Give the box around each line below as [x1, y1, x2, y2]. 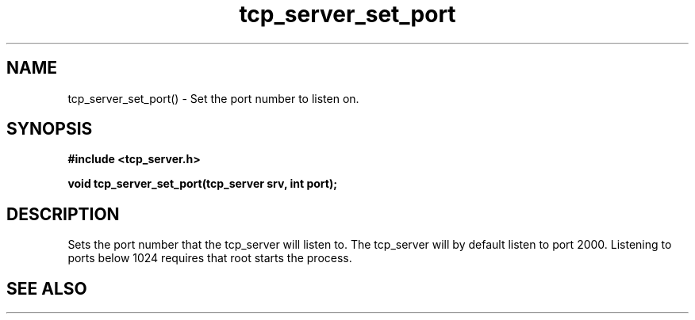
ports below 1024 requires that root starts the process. [67, 251, 352, 265]
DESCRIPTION [6, 204, 120, 224]
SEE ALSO [6, 278, 87, 299]
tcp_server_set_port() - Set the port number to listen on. [67, 91, 359, 105]
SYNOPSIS [6, 119, 93, 139]
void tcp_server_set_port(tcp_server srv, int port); [67, 177, 337, 191]
